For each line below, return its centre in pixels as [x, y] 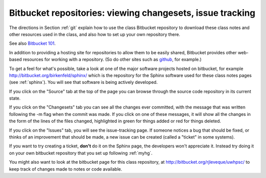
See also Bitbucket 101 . [33, 43]
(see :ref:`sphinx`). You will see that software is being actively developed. [83, 82]
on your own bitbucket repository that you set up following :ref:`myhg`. [81, 153]
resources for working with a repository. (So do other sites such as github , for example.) [112, 60]
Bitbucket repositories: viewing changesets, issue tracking [132, 13]
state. [15, 98]
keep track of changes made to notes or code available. [66, 169]
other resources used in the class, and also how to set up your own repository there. [95, 34]
